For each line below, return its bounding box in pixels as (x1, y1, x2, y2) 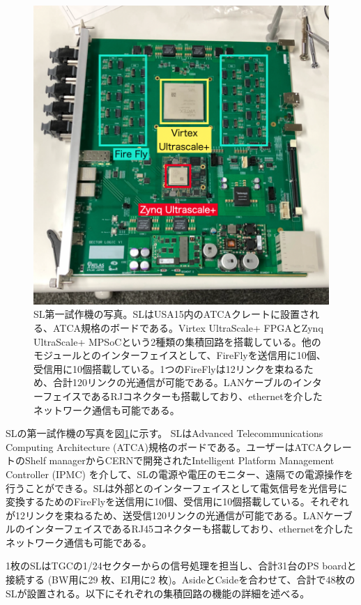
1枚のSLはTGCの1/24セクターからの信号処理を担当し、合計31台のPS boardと (6, 558, 357, 573)
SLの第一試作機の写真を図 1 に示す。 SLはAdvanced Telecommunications (6, 426, 323, 441)
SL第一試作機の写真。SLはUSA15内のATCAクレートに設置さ (33, 307, 309, 321)
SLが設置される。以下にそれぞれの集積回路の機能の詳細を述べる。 (6, 585, 310, 600)
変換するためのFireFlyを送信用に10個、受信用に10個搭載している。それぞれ (6, 494, 349, 509)
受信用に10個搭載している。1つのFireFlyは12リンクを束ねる (33, 361, 304, 376)
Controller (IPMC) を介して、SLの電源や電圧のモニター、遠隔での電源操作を (6, 466, 353, 481)
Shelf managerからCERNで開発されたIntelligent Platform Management (24, 453, 335, 468)
